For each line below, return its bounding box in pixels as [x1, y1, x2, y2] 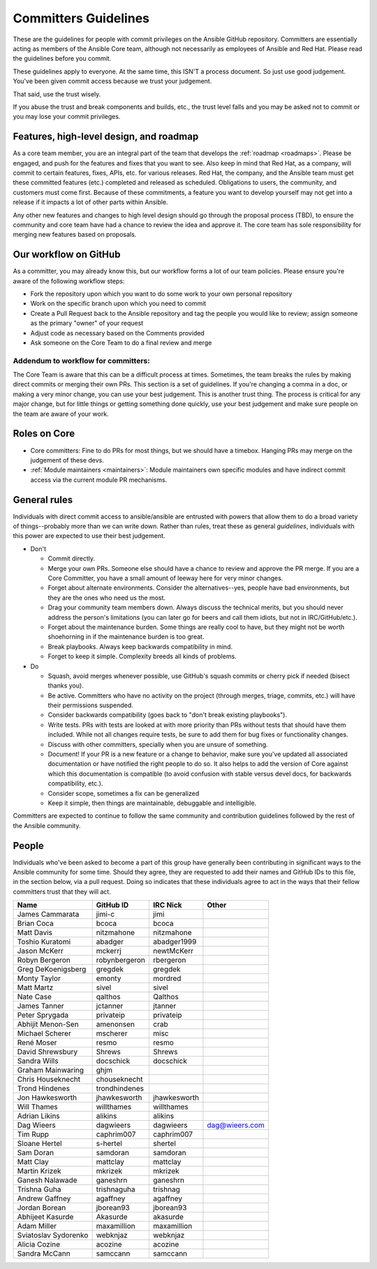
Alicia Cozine [17, 1240, 61, 1249]
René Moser [17, 1038, 57, 1047]
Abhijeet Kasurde [17, 1212, 74, 1222]
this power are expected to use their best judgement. [13, 532, 165, 540]
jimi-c [96, 909, 115, 919]
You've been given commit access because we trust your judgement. [13, 77, 212, 85]
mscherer [96, 1029, 128, 1038]
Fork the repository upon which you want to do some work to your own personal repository [30, 290, 293, 298]
